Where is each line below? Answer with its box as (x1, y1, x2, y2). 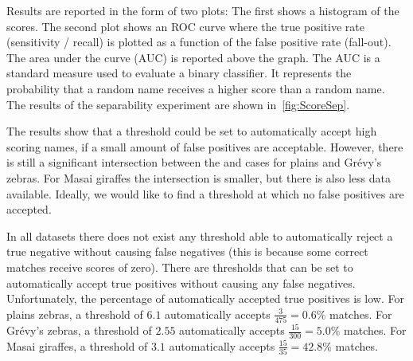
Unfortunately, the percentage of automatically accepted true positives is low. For (6, 290, 404, 307)
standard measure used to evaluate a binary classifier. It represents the (6, 65, 352, 81)
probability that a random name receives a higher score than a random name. (6, 80, 385, 96)
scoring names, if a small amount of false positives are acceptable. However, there (6, 138, 403, 155)
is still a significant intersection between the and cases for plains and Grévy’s (6, 154, 382, 171)
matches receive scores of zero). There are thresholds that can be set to (6, 258, 353, 275)
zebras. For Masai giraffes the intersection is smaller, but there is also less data (6, 169, 391, 186)
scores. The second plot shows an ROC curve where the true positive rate (6, 18, 364, 34)
